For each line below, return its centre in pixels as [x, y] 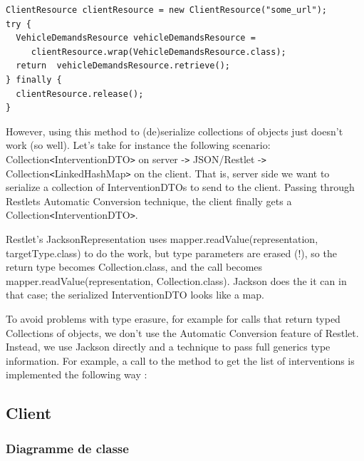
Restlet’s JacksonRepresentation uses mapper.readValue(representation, [162, 239]
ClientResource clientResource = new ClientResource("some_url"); [167, 10]
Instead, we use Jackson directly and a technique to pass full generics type [168, 347]
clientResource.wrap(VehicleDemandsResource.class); [158, 52]
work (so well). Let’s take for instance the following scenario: [138, 145]
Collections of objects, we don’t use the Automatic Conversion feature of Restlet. [182, 332]
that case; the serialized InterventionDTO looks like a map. [135, 295]
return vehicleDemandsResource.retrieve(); [123, 66]
